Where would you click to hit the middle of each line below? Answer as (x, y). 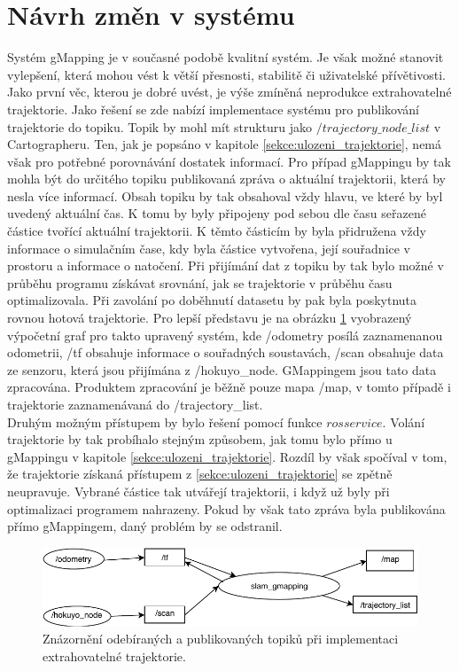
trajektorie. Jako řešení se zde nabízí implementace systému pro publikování (213, 109)
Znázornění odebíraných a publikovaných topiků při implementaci (221, 639)
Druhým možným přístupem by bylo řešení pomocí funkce (165, 421)
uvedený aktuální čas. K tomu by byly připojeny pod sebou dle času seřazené (217, 213)
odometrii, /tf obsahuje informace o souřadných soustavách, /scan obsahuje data (226, 352)
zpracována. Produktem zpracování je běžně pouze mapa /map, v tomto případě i (229, 387)
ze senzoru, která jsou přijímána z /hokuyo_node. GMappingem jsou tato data (222, 369)
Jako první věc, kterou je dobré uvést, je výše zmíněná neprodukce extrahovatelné (229, 92)
